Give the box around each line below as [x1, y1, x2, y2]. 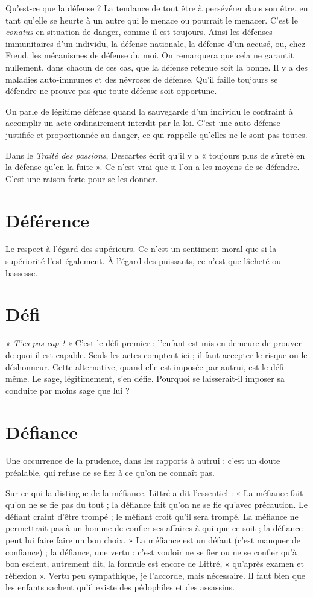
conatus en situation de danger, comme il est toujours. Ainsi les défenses [5, 25, 273, 38]
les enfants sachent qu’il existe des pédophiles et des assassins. [5, 581, 235, 593]
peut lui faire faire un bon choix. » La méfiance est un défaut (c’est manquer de [5, 534, 300, 546]
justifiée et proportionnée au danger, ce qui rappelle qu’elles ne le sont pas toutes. [5, 128, 308, 141]
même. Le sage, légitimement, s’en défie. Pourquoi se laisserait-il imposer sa [5, 372, 285, 385]
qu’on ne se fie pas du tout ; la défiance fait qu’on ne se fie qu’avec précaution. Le [5, 498, 308, 511]
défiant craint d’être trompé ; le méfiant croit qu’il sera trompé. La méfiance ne [5, 510, 299, 522]
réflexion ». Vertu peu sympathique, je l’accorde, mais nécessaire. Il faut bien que [5, 569, 306, 581]
